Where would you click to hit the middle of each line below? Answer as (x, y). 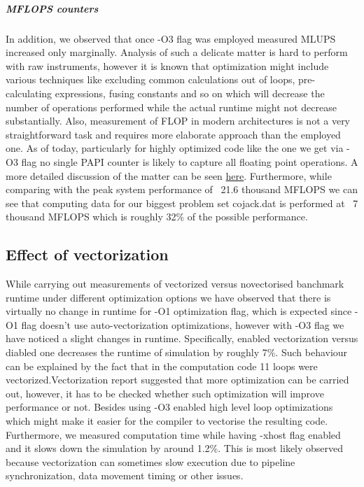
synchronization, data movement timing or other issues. (125, 475)
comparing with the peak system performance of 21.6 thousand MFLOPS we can (182, 189)
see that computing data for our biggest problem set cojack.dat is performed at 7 (182, 203)
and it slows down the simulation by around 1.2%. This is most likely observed (175, 448)
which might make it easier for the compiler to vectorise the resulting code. (167, 421)
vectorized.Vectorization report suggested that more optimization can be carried (177, 380)
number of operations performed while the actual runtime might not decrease (171, 107)
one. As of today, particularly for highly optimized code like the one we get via (175, 148)
